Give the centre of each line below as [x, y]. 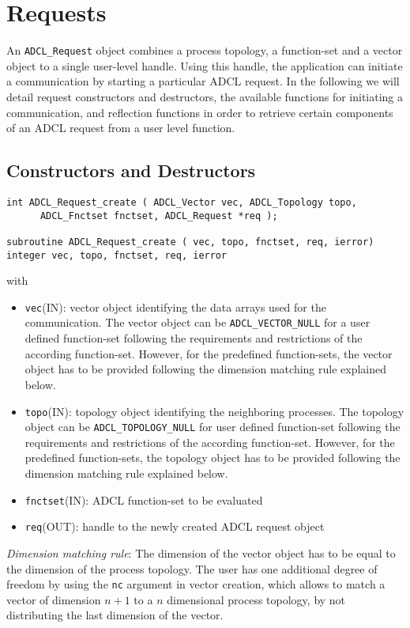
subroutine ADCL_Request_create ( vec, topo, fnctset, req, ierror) [190, 242]
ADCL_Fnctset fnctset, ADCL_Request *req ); [159, 216]
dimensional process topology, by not [256, 599]
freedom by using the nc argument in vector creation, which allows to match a [196, 584]
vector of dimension [54, 599]
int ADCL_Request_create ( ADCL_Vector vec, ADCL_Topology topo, [182, 202]
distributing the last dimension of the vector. [115, 615]
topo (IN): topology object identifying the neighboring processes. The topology [214, 411]
